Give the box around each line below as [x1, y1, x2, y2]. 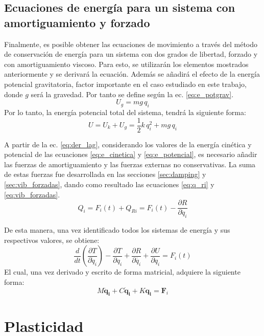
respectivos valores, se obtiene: [4, 234, 100, 245]
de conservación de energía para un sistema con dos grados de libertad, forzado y [4, 49, 258, 59]
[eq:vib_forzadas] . [4, 189, 60, 199]
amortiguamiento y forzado [4, 14, 150, 30]
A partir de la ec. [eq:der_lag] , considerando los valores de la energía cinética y [4, 139, 252, 149]
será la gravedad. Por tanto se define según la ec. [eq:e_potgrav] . [31, 88, 234, 99]
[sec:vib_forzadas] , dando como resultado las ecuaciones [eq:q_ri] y [4, 178, 214, 189]
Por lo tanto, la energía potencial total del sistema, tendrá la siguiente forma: [4, 106, 246, 117]
